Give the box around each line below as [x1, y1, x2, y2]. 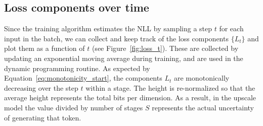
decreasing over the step [4, 82, 78, 93]
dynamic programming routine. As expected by [4, 62, 150, 73]
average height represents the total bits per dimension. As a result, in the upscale [4, 92, 256, 103]
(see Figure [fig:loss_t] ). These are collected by [92, 43, 239, 53]
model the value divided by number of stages [4, 102, 143, 112]
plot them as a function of [4, 43, 85, 53]
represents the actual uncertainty [152, 102, 254, 112]
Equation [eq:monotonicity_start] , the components [4, 73, 162, 83]
